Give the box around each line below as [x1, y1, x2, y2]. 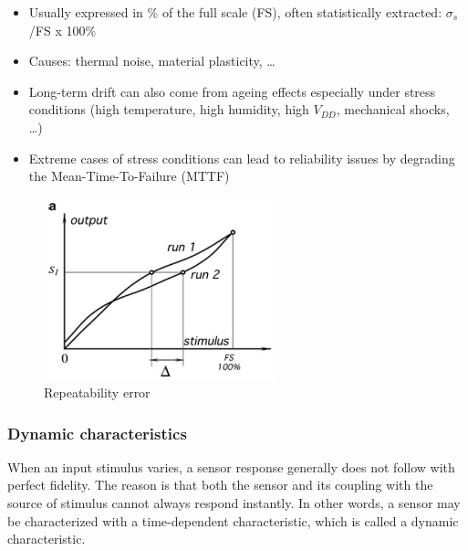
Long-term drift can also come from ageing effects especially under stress [28, 81, 436, 101]
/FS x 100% [28, 20, 97, 39]
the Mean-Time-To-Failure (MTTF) [28, 166, 230, 185]
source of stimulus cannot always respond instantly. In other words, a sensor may [7, 493, 461, 513]
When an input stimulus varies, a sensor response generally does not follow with [7, 457, 455, 476]
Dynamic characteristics [7, 421, 187, 444]
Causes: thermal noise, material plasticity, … [28, 51, 276, 70]
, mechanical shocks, [336, 100, 450, 119]
